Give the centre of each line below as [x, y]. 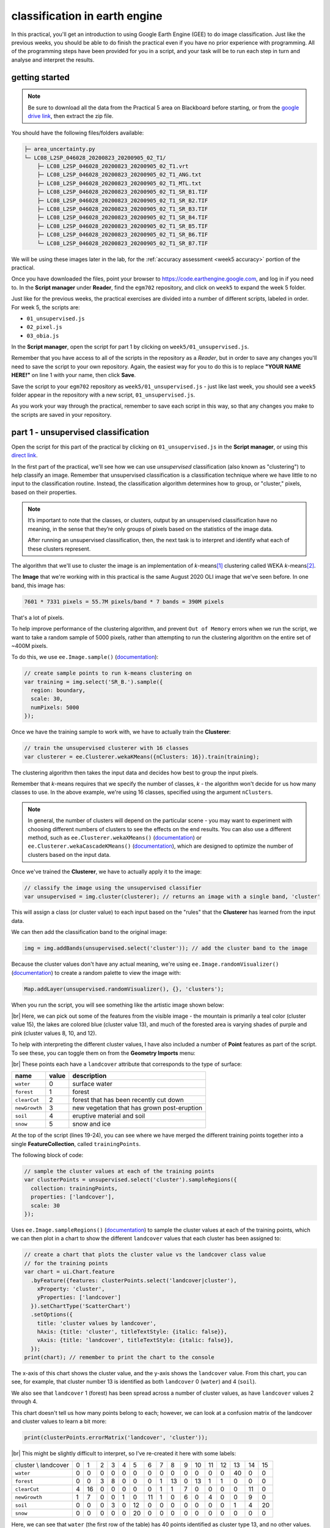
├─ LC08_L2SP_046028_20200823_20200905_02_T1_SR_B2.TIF [123, 200]
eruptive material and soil [109, 1116]
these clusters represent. [59, 549]
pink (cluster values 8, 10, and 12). [54, 1033]
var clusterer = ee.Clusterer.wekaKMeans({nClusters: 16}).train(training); [142, 757]
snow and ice [92, 1124]
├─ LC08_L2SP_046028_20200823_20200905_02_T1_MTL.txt [119, 183]
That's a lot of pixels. [38, 617]
